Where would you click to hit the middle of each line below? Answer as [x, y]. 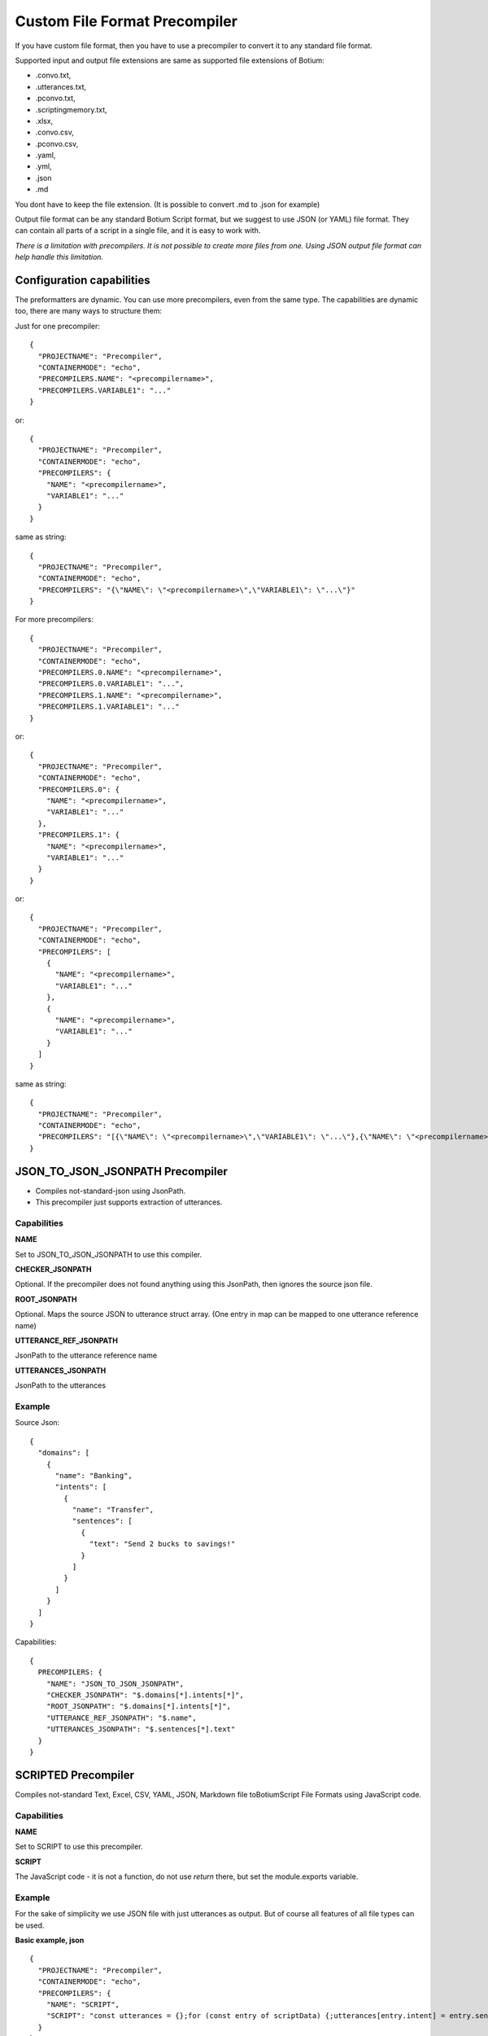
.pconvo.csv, [57, 143]
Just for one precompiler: [58, 326]
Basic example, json [50, 1940]
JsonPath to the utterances [60, 1385]
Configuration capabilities [83, 280]
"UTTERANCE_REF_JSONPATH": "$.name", [121, 1718]
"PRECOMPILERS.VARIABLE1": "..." [105, 390]
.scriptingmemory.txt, [71, 109]
